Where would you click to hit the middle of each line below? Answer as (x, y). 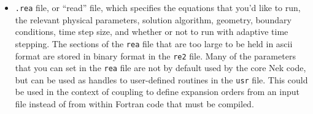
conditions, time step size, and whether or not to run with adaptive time (152, 32)
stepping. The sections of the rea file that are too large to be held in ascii (154, 43)
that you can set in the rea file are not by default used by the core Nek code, (160, 68)
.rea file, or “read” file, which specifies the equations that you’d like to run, (158, 7)
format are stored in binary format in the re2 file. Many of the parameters (155, 55)
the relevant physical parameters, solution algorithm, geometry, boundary (153, 19)
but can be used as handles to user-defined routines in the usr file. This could (161, 79)
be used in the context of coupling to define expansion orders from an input (157, 92)
